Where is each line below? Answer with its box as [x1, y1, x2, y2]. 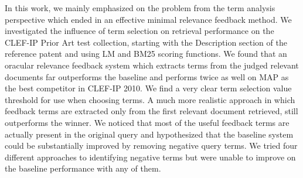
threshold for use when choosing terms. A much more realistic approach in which [5, 93, 295, 105]
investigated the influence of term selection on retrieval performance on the [5, 25, 274, 37]
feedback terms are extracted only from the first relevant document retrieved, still [5, 105, 298, 117]
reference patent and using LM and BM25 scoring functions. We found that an [5, 47, 287, 60]
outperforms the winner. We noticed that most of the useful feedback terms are [5, 116, 290, 128]
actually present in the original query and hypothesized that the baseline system [5, 128, 294, 140]
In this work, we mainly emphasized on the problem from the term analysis [5, 2, 275, 13]
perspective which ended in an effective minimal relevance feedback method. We [5, 13, 292, 25]
